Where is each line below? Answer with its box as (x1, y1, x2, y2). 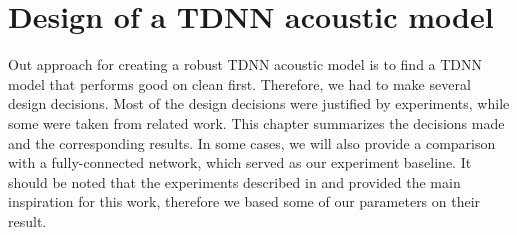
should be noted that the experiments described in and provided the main (8, 171, 461, 192)
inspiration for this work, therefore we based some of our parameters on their (8, 191, 481, 212)
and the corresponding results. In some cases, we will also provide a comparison (8, 132, 496, 153)
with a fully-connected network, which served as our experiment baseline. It (8, 152, 472, 173)
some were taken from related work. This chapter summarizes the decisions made (8, 112, 505, 133)
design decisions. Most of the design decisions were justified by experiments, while (8, 93, 510, 114)
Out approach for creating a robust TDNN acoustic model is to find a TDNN (8, 54, 483, 75)
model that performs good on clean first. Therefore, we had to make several (8, 73, 471, 94)
